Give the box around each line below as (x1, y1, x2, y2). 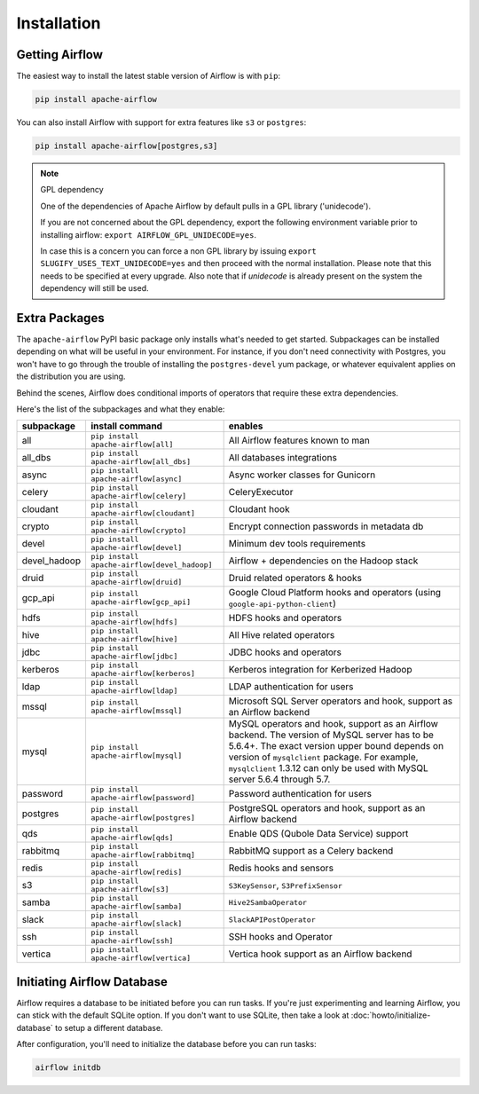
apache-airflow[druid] (90, 578, 183, 587)
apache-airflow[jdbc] (90, 652, 178, 661)
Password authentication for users (228, 788, 373, 800)
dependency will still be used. (40, 283, 150, 294)
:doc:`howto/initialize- (350, 1010, 431, 1020)
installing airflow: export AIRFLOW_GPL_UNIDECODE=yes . (40, 229, 257, 240)
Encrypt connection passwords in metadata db (228, 520, 424, 532)
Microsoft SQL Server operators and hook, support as (228, 695, 453, 707)
